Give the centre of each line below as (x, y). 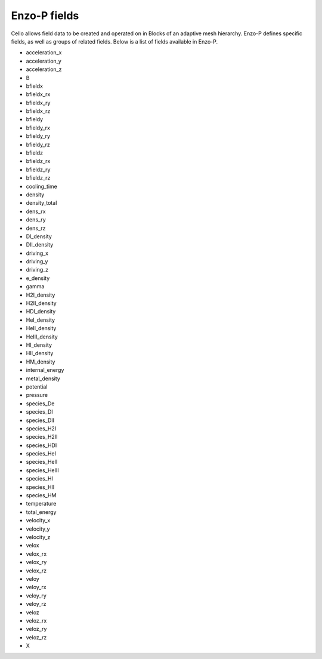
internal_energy (45, 370)
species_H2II (42, 437)
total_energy (41, 512)
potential (37, 387)
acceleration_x (44, 53)
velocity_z (38, 537)
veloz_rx (36, 620)
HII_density (40, 353)
